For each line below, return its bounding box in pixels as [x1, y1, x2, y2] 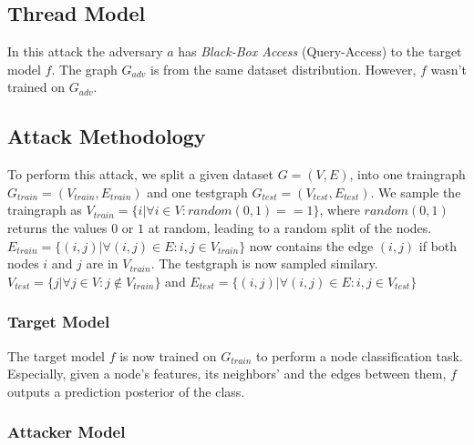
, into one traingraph [349, 165, 466, 184]
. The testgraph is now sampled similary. [150, 254, 378, 273]
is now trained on [119, 346, 217, 365]
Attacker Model [7, 420, 126, 443]
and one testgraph [147, 182, 248, 201]
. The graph [51, 59, 118, 78]
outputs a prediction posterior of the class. [7, 381, 245, 400]
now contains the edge [249, 236, 374, 255]
